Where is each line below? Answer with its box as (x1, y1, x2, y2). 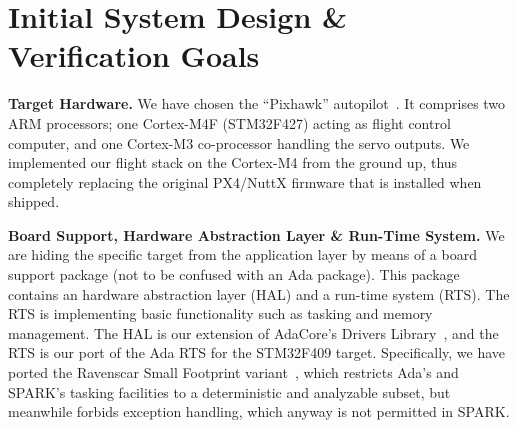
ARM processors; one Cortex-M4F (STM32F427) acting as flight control (8, 112, 451, 133)
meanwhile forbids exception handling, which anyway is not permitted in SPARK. (8, 401, 510, 422)
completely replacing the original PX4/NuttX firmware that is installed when (8, 171, 482, 192)
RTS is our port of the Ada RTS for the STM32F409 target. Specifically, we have (8, 342, 506, 363)
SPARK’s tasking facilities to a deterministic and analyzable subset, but (8, 381, 451, 402)
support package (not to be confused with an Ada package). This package (8, 264, 460, 285)
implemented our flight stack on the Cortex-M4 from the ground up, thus (8, 152, 458, 173)
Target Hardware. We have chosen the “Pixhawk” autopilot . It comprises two (8, 93, 506, 114)
